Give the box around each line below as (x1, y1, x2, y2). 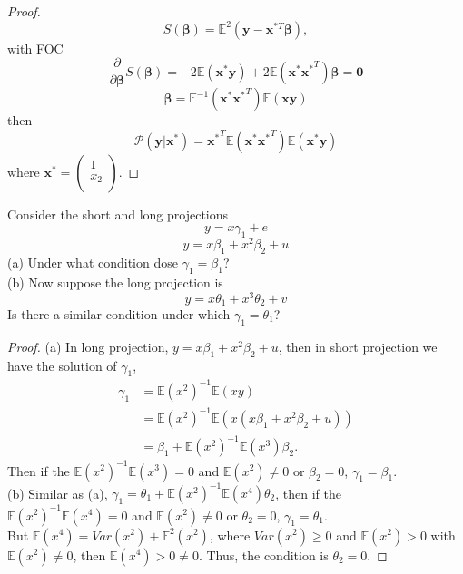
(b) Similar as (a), (7, 483, 108, 502)
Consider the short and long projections (7, 204, 229, 223)
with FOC (7, 38, 64, 57)
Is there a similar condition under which (7, 305, 231, 324)
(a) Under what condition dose (7, 253, 178, 272)
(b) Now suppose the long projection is (7, 272, 223, 291)
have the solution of (7, 355, 117, 375)
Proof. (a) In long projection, (7, 336, 169, 355)
